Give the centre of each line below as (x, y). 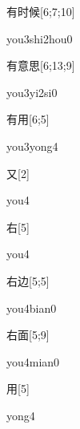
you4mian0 (33, 361)
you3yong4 (32, 146)
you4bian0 (32, 308)
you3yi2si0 (32, 92)
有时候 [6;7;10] (41, 11)
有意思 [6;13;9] (41, 65)
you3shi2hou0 (40, 38)
